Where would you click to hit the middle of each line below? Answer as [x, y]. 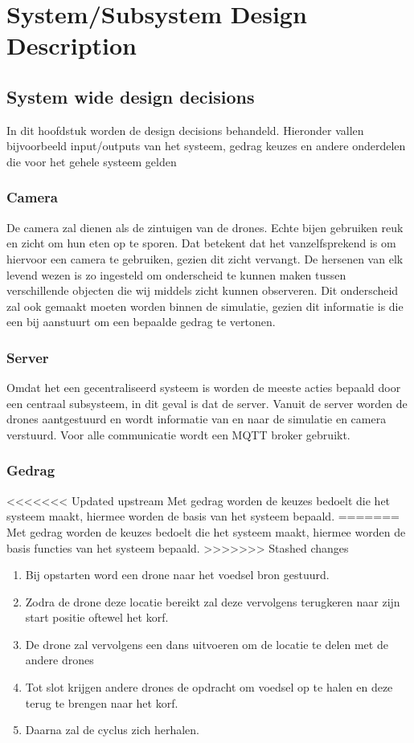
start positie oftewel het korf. [97, 617]
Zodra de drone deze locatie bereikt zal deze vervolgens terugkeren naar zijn [213, 601]
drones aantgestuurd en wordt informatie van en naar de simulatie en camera [197, 419]
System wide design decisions [131, 96]
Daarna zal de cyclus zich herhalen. [112, 730]
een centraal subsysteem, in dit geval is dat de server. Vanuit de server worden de [207, 403]
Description [72, 45]
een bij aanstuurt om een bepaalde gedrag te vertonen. [141, 322]
